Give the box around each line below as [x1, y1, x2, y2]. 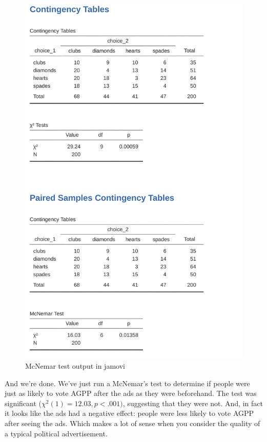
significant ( [5, 397, 42, 408]
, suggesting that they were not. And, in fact [122, 397, 263, 408]
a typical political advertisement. [5, 428, 108, 438]
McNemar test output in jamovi [25, 361, 125, 371]
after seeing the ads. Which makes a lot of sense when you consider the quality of [5, 418, 260, 429]
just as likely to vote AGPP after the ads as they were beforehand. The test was [5, 388, 257, 398]
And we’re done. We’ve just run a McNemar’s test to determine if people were [5, 377, 250, 388]
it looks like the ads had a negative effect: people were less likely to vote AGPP [5, 408, 254, 418]
